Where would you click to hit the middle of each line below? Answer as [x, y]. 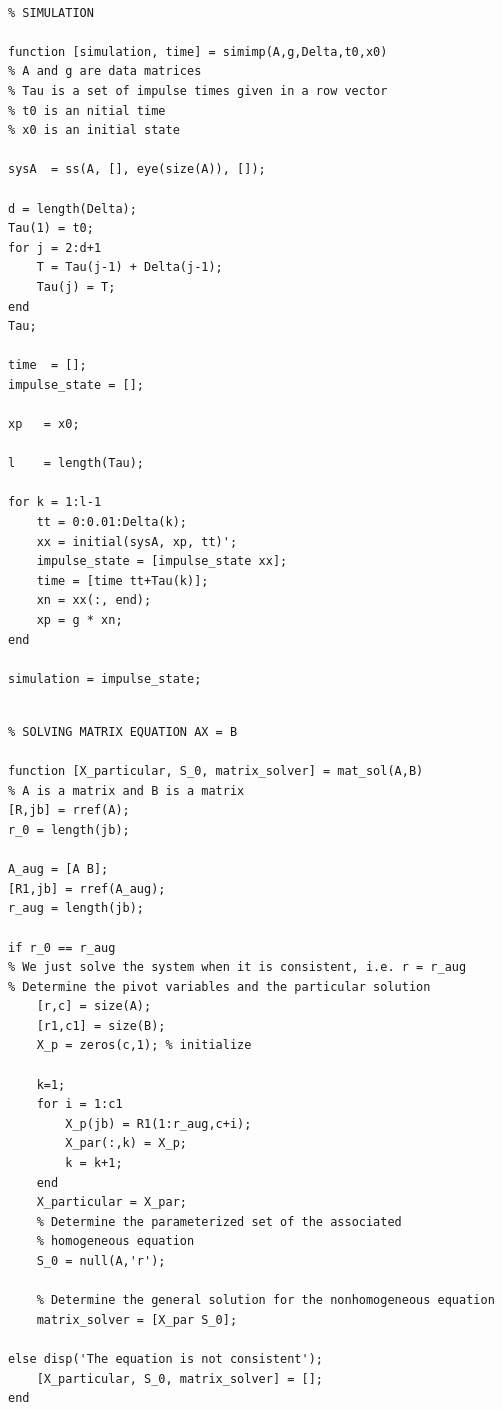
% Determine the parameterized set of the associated [219, 1221]
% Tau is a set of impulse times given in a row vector [198, 90]
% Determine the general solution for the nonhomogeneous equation [265, 1300]
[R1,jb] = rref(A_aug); [87, 888]
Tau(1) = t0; [51, 228]
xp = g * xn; [79, 620]
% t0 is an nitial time [87, 110]
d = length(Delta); [72, 208]
